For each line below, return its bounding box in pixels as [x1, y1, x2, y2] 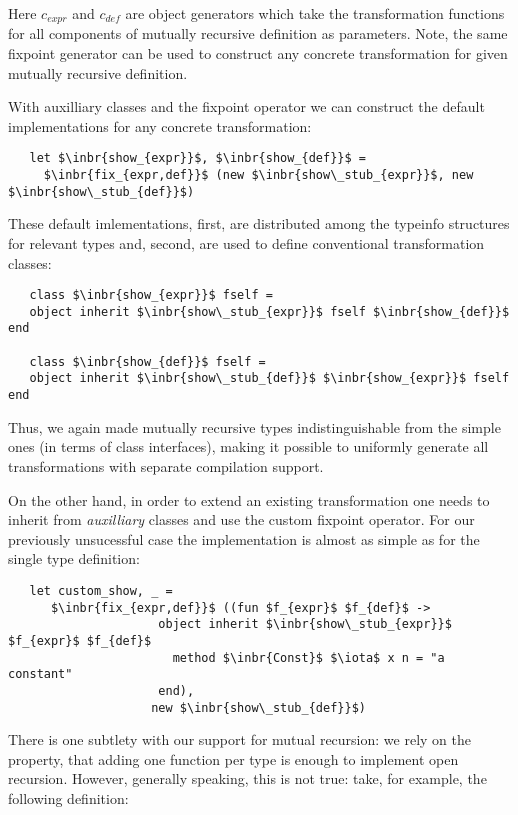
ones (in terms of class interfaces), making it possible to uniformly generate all [8, 436, 489, 457]
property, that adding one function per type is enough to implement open [8, 748, 459, 769]
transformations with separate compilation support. [8, 455, 324, 476]
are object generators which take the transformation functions [125, 3, 505, 23]
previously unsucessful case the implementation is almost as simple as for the [8, 528, 480, 549]
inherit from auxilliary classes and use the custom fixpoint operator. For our [8, 509, 475, 530]
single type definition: [8, 548, 140, 569]
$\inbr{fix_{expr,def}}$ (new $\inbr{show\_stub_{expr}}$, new [43, 168, 474, 183]
